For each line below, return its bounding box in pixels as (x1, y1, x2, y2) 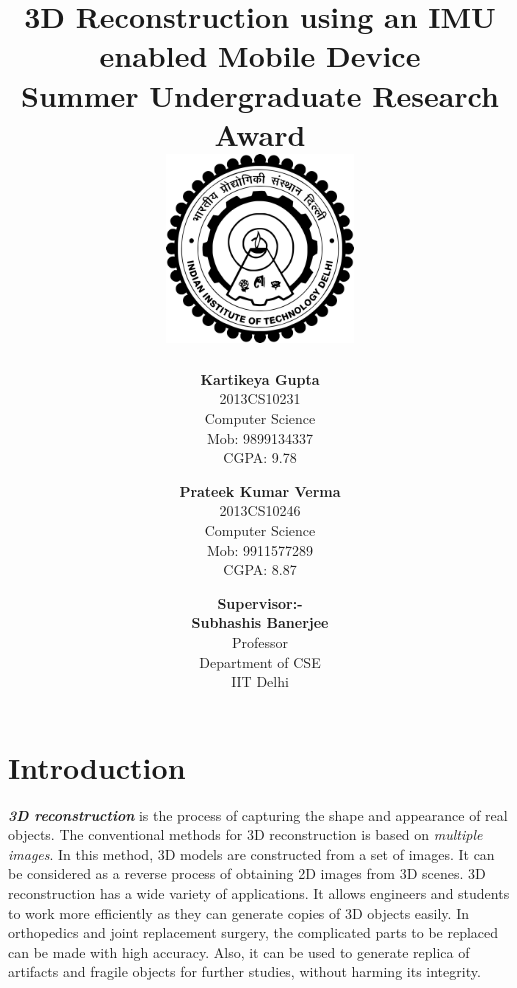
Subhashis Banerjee (191, 612, 329, 633)
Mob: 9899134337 (206, 427, 314, 448)
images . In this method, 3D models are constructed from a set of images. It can (8, 843, 495, 864)
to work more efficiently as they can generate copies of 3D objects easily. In (8, 902, 469, 923)
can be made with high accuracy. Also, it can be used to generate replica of (8, 941, 470, 962)
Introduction (8, 746, 186, 787)
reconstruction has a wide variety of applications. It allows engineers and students (8, 883, 510, 904)
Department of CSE (199, 651, 321, 672)
